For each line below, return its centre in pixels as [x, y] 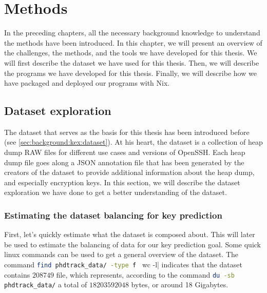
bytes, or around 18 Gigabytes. [180, 285]
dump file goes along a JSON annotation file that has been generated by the [124, 162]
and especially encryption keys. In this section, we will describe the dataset [122, 182]
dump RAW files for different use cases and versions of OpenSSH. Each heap [125, 152]
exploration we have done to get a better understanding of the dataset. [116, 192]
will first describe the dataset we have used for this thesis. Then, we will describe [132, 62]
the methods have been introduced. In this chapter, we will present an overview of [133, 42]
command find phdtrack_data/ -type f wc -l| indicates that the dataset [123, 265]
